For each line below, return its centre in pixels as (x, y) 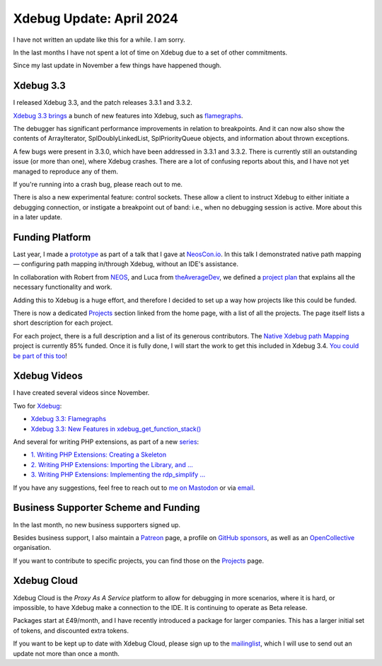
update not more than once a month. (66, 653)
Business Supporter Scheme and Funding (107, 508)
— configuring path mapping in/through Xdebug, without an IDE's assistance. (126, 264)
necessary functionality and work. (63, 287)
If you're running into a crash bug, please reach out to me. (98, 184)
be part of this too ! (40, 356)
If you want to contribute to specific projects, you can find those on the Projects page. (139, 561)
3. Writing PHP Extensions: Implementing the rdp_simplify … (118, 475)
